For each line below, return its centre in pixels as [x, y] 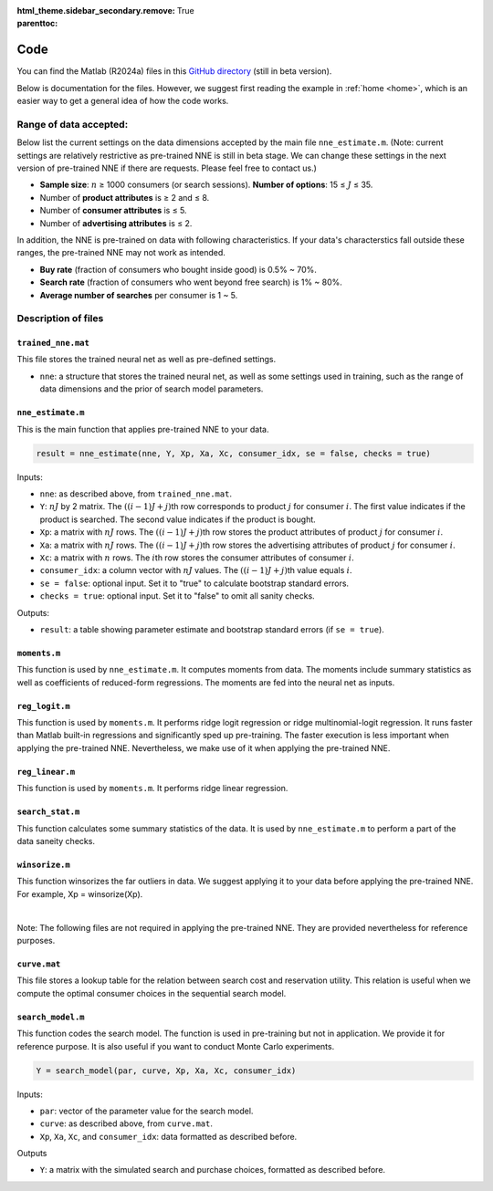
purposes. [36, 940]
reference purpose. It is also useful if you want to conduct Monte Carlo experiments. [176, 1046]
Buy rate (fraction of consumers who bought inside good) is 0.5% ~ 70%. [178, 269]
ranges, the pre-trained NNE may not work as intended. [121, 253]
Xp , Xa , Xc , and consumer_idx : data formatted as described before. [168, 1136]
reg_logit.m [43, 706]
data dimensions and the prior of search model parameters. [152, 389]
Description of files [60, 319]
